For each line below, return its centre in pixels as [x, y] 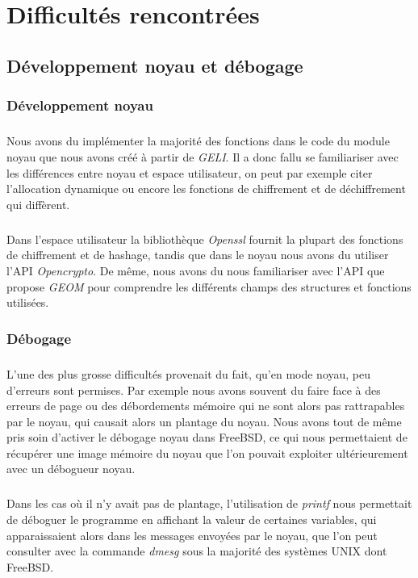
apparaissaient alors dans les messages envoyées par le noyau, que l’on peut [192, 535]
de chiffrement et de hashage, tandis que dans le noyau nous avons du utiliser [198, 255]
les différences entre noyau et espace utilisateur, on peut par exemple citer [190, 172]
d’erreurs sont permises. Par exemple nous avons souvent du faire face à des [194, 390]
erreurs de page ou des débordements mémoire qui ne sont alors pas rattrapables [206, 406]
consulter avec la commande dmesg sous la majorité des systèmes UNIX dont [197, 551]
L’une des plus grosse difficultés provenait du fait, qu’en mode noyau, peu [189, 373]
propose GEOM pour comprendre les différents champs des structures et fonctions [209, 286]
